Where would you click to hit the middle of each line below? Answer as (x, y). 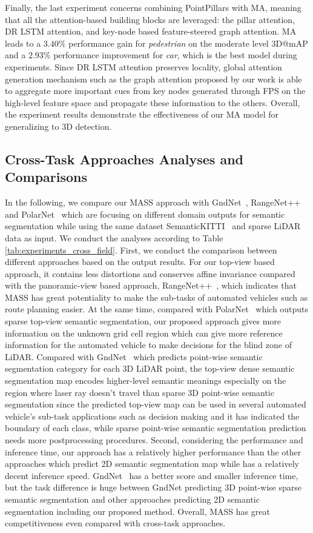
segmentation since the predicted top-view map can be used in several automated (156, 404)
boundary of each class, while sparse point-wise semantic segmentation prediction (156, 428)
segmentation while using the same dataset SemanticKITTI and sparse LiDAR (153, 226)
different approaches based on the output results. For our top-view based (140, 262)
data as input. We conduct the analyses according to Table (114, 237)
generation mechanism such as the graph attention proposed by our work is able (153, 79)
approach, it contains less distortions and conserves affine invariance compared (150, 273)
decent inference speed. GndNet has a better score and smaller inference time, (152, 475)
